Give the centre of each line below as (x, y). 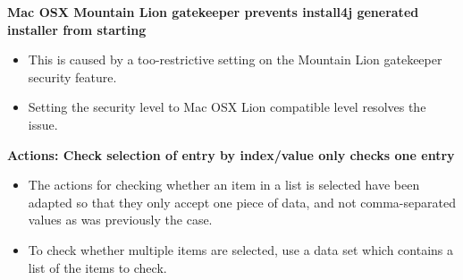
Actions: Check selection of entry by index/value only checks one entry (231, 154)
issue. (43, 124)
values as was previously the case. (120, 220)
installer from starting (77, 29)
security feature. (72, 76)
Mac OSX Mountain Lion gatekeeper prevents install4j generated (213, 12)
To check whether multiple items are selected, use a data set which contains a (240, 249)
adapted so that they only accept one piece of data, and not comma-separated (242, 202)
